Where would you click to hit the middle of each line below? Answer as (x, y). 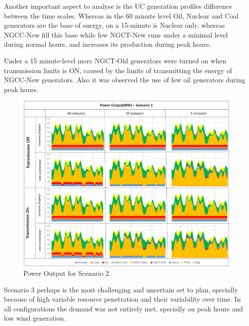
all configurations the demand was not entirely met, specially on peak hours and (124, 308)
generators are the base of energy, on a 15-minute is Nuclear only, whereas (115, 25)
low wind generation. (35, 318)
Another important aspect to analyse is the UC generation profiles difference (118, 6)
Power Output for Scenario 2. (67, 273)
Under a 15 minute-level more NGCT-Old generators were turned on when (115, 60)
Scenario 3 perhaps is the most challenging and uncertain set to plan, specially (121, 289)
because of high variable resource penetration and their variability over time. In (122, 299)
